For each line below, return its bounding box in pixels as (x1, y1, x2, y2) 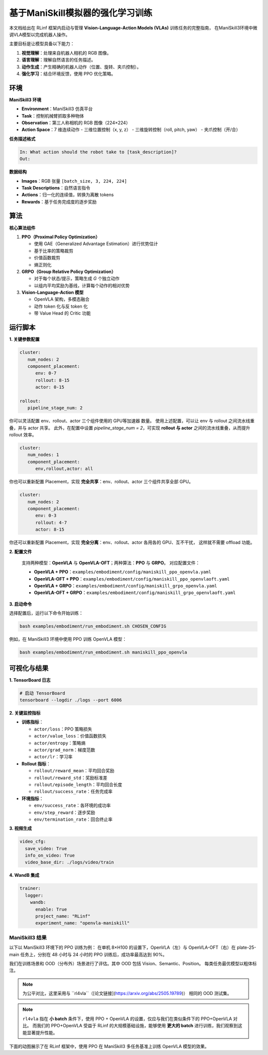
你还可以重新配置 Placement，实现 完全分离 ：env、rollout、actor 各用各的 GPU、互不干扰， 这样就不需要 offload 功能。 (9, 539, 255, 545)
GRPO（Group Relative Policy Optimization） (21, 268, 116, 274)
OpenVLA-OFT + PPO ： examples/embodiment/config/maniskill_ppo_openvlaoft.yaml (34, 576, 230, 582)
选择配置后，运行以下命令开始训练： (9, 610, 83, 616)
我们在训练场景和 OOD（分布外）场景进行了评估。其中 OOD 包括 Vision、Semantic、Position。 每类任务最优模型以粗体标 (9, 960, 257, 966)
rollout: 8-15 (35, 377, 69, 383)
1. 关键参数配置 (9, 336, 40, 342)
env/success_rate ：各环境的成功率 (34, 802, 111, 808)
